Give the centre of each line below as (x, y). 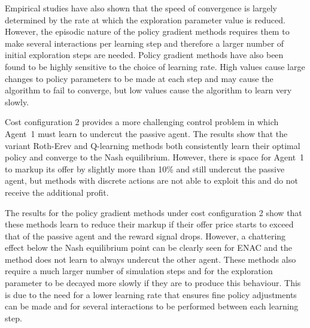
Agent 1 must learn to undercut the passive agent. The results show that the (146, 133)
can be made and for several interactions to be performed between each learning (152, 306)
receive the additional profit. (57, 192)
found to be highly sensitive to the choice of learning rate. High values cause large (155, 66)
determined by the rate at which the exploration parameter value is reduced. (145, 19)
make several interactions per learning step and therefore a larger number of (145, 43)
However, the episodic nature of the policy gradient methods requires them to (147, 31)
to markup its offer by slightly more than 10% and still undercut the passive (145, 168)
